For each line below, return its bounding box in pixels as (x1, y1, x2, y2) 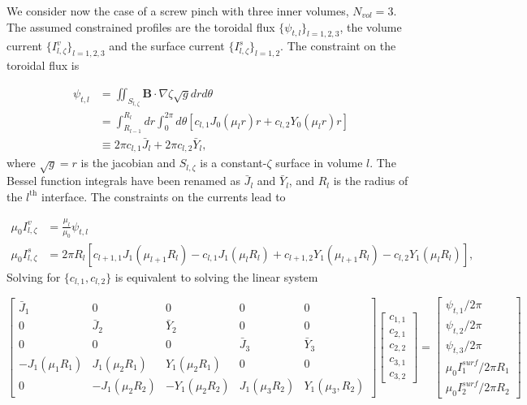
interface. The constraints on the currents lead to (41, 187, 286, 205)
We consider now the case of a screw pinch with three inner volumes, (6, 2, 349, 19)
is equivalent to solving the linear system (114, 268, 318, 285)
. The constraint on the (280, 37, 396, 54)
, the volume (339, 18, 402, 35)
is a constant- (200, 154, 267, 171)
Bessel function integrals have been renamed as (6, 172, 240, 189)
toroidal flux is (6, 57, 80, 74)
